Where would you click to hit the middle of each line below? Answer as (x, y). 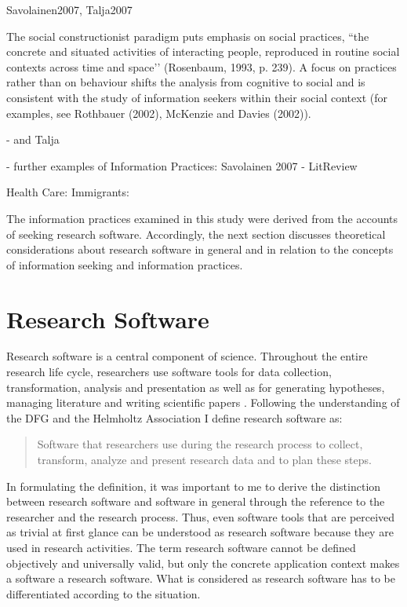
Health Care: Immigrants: (68, 192)
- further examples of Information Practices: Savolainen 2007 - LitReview (182, 165)
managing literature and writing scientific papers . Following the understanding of (203, 402)
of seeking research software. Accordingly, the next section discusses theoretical (196, 234)
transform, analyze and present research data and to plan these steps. (204, 459)
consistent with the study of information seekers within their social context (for (197, 97)
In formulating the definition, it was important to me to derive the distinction (194, 486)
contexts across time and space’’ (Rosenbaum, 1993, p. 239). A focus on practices (202, 66)
